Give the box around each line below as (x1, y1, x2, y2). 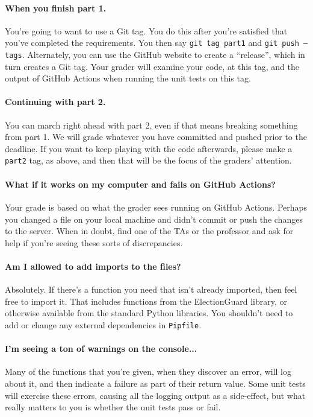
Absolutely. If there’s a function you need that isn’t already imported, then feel (5, 283, 297, 296)
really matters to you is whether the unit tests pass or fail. (5, 401, 221, 413)
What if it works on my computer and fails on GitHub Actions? (5, 177, 276, 190)
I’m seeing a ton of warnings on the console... (5, 342, 197, 355)
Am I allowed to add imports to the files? (5, 259, 181, 272)
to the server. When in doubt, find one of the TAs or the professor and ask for (5, 224, 294, 237)
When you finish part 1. (5, 1, 107, 14)
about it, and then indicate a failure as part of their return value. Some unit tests (5, 377, 306, 389)
